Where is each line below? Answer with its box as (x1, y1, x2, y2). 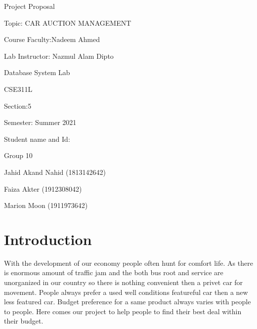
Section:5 (4, 100, 32, 111)
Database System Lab (4, 67, 70, 78)
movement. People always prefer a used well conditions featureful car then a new (4, 287, 248, 297)
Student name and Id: (4, 133, 70, 144)
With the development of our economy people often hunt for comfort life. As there (4, 257, 253, 268)
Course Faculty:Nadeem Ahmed (4, 34, 100, 44)
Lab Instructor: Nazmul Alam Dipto (4, 50, 114, 61)
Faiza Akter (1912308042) (4, 183, 82, 194)
